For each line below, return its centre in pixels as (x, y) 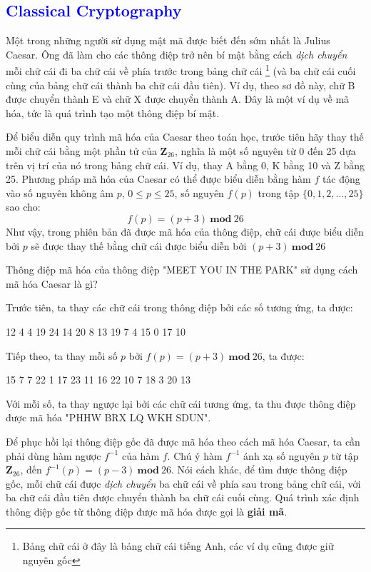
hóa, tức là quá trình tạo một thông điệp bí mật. (113, 112)
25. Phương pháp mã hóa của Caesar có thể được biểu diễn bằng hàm (158, 179)
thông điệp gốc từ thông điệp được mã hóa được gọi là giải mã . (147, 511)
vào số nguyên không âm (60, 192)
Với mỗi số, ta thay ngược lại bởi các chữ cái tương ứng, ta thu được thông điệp (181, 403)
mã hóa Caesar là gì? (52, 283)
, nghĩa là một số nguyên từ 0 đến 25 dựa (265, 151)
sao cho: (23, 207)
